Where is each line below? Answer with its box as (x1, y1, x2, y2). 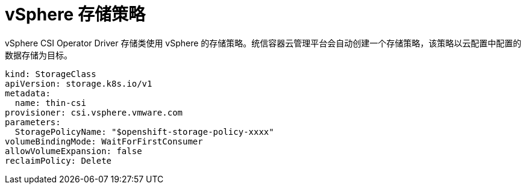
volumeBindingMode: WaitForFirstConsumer (5, 136, 203, 146)
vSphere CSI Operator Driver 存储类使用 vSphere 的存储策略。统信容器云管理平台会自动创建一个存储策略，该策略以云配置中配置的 (5, 37, 522, 48)
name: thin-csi (14, 98, 86, 108)
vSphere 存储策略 (5, 4, 145, 25)
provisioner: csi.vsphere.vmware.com (5, 107, 183, 117)
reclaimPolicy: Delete (5, 155, 112, 166)
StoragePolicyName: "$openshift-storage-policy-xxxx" (14, 126, 274, 137)
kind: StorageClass (5, 69, 96, 79)
